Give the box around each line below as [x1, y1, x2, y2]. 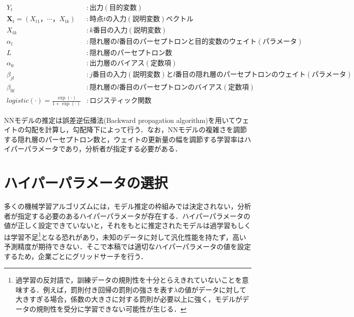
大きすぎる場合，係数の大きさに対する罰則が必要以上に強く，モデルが [15, 294, 243, 304]
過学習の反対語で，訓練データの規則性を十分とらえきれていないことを [15, 275, 242, 285]
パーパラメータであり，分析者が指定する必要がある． [10, 144, 182, 154]
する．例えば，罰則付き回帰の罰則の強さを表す [22, 284, 174, 294]
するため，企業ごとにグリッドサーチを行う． [4, 251, 148, 261]
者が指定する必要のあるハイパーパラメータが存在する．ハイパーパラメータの [4, 210, 250, 221]
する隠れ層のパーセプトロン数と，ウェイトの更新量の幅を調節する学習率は [4, 134, 245, 144]
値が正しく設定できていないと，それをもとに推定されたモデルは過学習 [4, 220, 231, 231]
